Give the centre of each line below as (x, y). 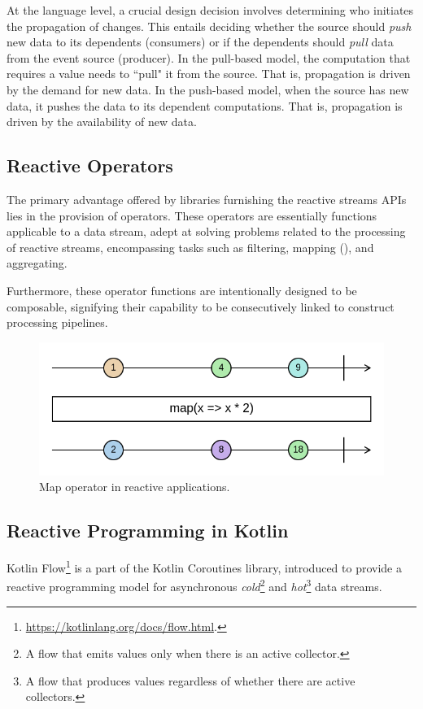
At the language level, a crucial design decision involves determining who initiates (210, 10)
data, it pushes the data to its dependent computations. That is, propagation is (205, 105)
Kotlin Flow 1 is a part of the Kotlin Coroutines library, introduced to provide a (204, 566)
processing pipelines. (57, 322)
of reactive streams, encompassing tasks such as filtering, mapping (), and (190, 247)
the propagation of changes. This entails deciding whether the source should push (209, 26)
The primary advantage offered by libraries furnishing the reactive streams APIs (207, 199)
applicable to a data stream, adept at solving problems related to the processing (206, 231)
